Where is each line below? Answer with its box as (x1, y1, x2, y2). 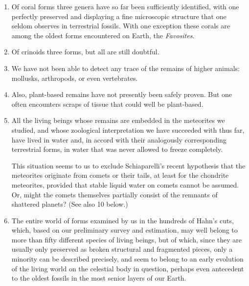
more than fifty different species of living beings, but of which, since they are (11, 234, 242, 244)
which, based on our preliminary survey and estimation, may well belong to (11, 225, 238, 235)
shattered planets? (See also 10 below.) (11, 199, 128, 209)
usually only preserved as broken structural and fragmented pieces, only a (11, 244, 233, 254)
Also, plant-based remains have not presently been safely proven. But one (11, 89, 232, 99)
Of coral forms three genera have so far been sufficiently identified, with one (11, 1, 239, 11)
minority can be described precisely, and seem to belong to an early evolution (11, 254, 244, 264)
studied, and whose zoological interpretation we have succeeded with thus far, (11, 124, 245, 135)
